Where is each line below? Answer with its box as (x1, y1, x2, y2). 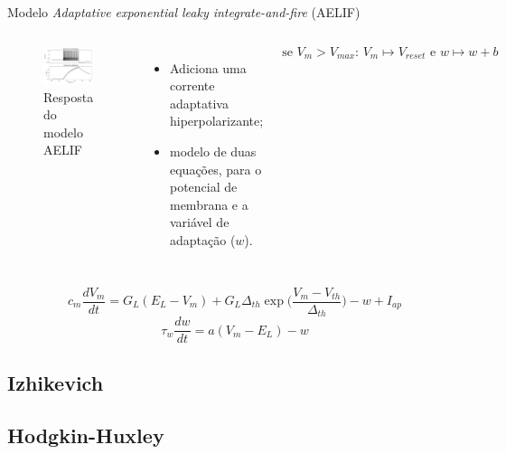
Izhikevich (7, 368, 104, 396)
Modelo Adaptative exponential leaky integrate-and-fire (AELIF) (7, 3, 361, 21)
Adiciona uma (169, 58, 247, 77)
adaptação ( (169, 230, 236, 249)
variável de (169, 213, 230, 232)
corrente (169, 76, 215, 95)
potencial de (169, 177, 238, 196)
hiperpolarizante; (169, 111, 264, 130)
